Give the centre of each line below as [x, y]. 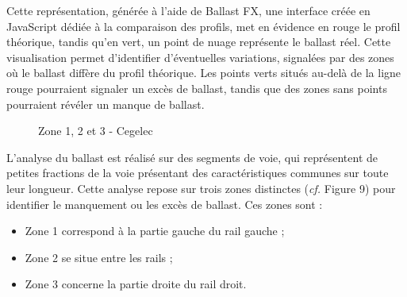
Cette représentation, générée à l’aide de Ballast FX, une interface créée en [188, 10]
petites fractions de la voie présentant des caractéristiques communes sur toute [198, 173]
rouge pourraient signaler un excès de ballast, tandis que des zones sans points [197, 88]
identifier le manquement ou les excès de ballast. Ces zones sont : [165, 204]
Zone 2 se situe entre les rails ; [99, 257]
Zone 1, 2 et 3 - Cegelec [96, 131]
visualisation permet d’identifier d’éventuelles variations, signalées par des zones [200, 57]
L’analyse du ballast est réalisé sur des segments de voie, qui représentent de [192, 157]
